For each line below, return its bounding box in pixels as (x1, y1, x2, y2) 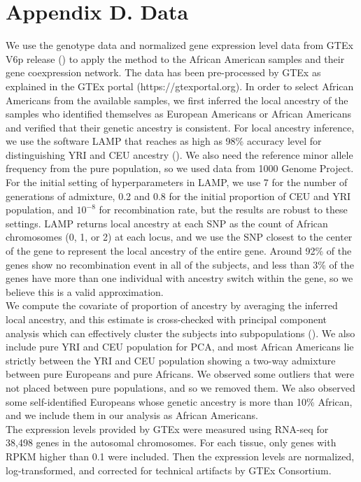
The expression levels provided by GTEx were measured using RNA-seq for (6, 421, 329, 436)
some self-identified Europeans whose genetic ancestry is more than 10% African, (6, 394, 353, 409)
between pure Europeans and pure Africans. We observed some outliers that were (6, 367, 355, 381)
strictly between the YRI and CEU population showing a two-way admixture (6, 353, 336, 367)
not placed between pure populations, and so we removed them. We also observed (6, 380, 355, 395)
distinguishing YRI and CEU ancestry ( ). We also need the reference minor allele (6, 147, 353, 162)
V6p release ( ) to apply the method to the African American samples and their (6, 51, 345, 66)
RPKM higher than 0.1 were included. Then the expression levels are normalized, (6, 448, 355, 463)
